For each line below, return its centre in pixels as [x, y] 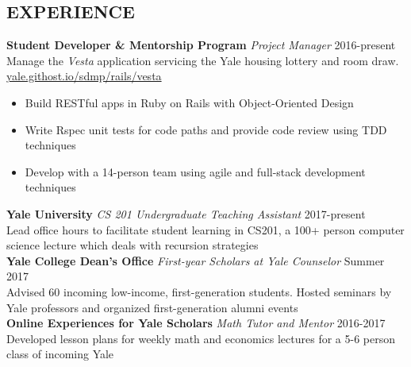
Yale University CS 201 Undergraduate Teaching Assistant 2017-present [186, 213]
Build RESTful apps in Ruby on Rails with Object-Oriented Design [189, 102]
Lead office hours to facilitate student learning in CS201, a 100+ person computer [205, 229]
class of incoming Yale [60, 354]
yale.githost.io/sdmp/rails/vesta [84, 76]
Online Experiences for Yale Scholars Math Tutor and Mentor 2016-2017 [196, 323]
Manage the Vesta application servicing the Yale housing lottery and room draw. [203, 60]
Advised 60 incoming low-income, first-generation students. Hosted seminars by [199, 291]
